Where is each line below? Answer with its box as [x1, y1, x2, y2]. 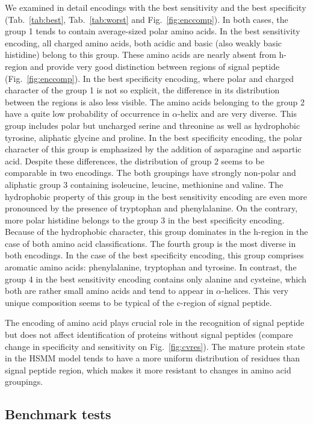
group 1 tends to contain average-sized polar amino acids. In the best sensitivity [5, 25, 300, 37]
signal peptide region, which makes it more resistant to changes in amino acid [5, 363, 291, 376]
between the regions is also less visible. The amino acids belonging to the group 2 [5, 95, 305, 108]
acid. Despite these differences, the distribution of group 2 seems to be [5, 154, 264, 167]
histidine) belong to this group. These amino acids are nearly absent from [5, 48, 276, 61]
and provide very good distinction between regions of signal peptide [30, 60, 280, 72]
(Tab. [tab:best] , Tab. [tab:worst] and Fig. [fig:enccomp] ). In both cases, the [5, 13, 288, 25]
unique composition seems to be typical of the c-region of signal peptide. [5, 296, 272, 308]
